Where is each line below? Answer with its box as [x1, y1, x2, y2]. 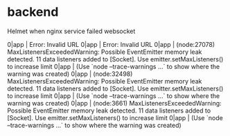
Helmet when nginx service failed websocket [7, 27, 136, 35]
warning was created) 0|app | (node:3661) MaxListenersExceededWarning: [7, 99, 222, 107]
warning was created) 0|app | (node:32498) [7, 70, 133, 78]
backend [7, 4, 59, 20]
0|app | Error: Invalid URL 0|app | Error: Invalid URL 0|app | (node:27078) [7, 40, 215, 48]
